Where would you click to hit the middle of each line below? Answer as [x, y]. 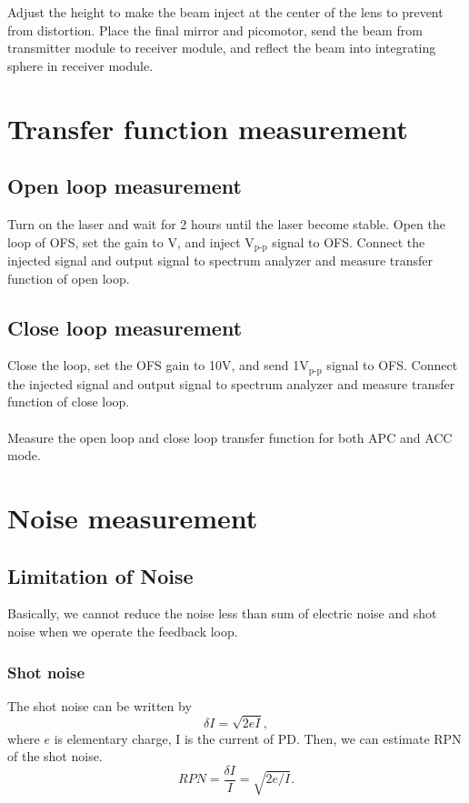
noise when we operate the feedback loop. [123, 631]
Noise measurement [133, 517]
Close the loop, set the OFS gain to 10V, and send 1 [154, 365]
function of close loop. [69, 401]
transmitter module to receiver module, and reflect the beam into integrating [222, 48]
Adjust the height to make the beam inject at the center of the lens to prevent [225, 12]
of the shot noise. [55, 756]
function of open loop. [69, 278]
